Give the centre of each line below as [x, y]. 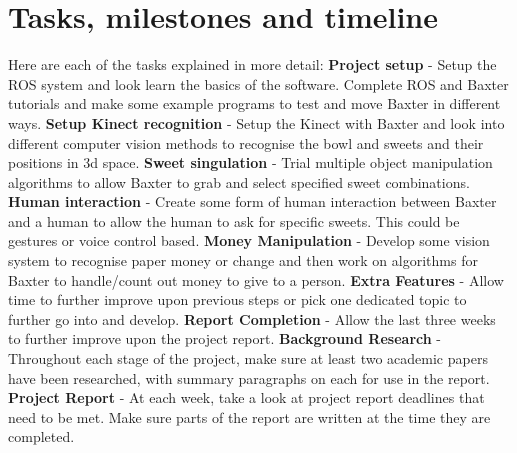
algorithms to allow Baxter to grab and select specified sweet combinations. [239, 181]
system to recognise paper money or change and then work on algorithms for [243, 260]
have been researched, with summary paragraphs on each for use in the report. [249, 377]
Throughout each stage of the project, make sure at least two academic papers [248, 358]
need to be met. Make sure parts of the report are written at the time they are [249, 416]
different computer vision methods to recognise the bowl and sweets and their [246, 142]
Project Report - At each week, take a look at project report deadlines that [246, 397]
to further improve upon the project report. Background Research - [225, 338]
